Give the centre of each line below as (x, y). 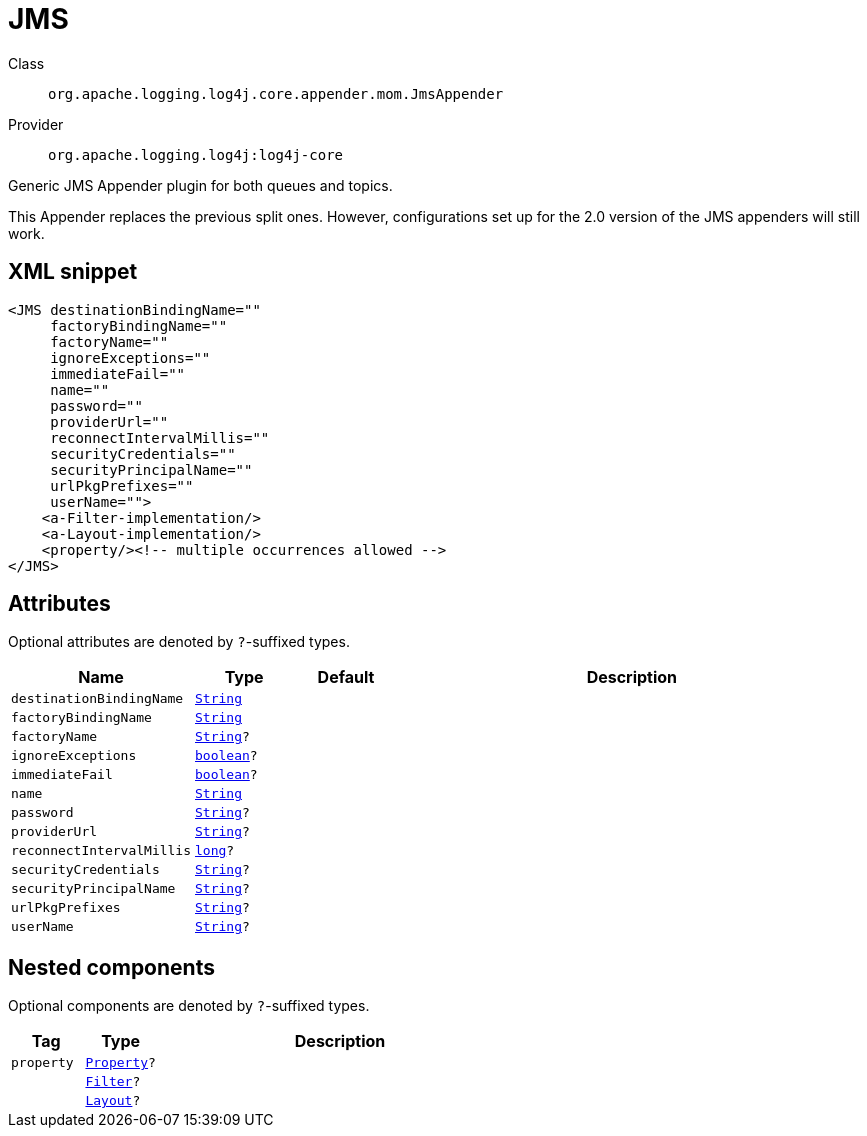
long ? (215, 851)
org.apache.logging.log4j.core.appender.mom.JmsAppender (276, 93)
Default (346, 677)
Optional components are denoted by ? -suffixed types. (189, 1006)
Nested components (111, 967)
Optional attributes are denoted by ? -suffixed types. (179, 642)
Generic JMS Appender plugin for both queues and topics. (200, 185)
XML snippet (73, 272)
